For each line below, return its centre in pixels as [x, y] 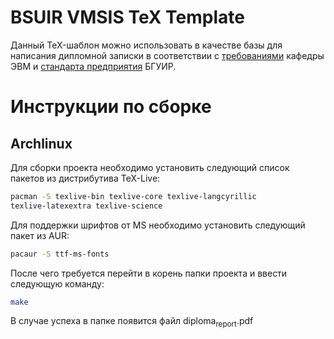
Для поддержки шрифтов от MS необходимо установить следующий [158, 225]
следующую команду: [57, 283]
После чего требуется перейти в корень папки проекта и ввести [149, 273]
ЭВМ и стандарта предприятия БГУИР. [93, 66]
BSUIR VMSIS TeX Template [127, 17]
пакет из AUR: [40, 235]
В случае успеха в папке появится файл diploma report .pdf [132, 322]
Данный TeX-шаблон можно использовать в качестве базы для [146, 45]
